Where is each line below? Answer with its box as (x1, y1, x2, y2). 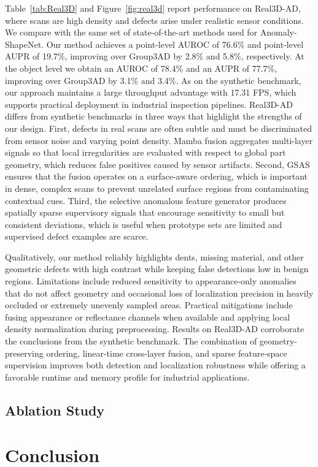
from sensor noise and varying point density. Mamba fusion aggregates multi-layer (5, 134, 313, 146)
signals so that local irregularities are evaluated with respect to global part (5, 146, 286, 159)
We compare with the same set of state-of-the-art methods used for (5, 26, 258, 39)
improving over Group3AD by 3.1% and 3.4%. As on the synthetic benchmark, (5, 74, 301, 86)
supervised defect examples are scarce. (5, 230, 149, 243)
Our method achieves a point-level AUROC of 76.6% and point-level (46, 37, 304, 50)
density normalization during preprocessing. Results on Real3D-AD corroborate (5, 322, 304, 335)
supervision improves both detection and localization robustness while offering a (5, 359, 306, 371)
